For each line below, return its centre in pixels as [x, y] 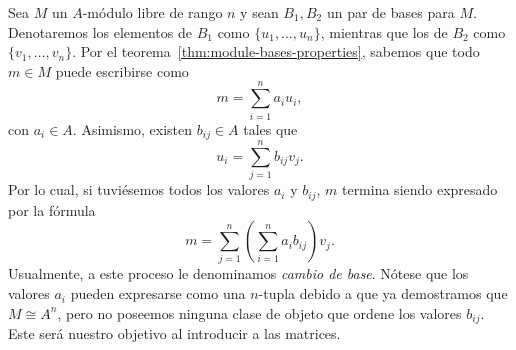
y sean [259, 12]
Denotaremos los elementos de [100, 31]
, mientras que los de [384, 31]
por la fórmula [52, 209]
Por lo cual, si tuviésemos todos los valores [139, 189]
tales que [270, 128]
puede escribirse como [122, 70]
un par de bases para [390, 12]
